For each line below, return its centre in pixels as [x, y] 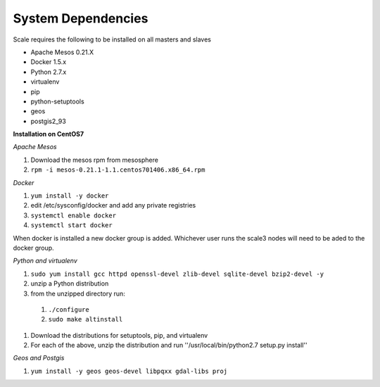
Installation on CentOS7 [49, 134]
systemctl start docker [71, 226]
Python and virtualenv [45, 261]
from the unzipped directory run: [78, 293]
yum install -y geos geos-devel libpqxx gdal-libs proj [129, 371]
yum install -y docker [70, 196]
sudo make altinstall [85, 319]
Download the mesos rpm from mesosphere [94, 160]
